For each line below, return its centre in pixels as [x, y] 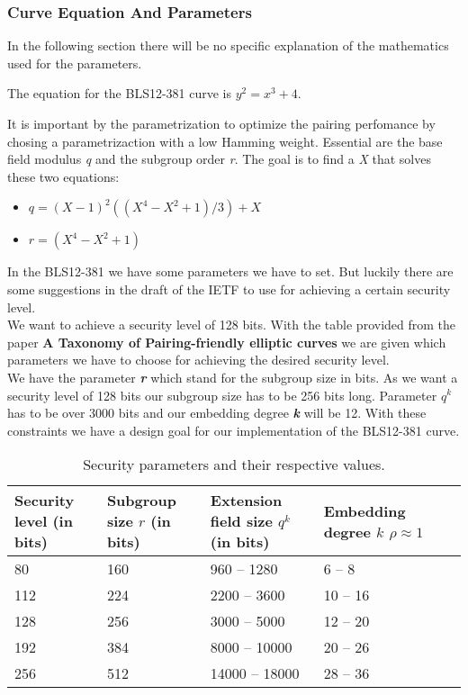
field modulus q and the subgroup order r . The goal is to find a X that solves [219, 159]
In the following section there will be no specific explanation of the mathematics [228, 45]
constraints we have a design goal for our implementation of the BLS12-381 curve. [234, 430]
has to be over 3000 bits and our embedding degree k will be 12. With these [217, 413]
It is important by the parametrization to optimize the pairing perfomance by [221, 123]
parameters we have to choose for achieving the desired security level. [198, 360]
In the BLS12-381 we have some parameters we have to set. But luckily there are [230, 271]
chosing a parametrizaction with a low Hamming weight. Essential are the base [225, 141]
